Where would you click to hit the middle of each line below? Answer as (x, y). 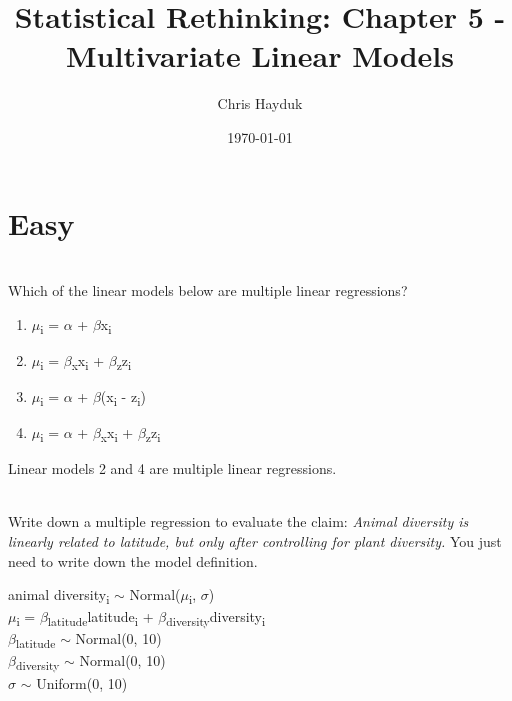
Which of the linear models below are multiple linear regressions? (208, 290)
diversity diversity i (216, 618)
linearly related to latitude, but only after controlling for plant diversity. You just (255, 540)
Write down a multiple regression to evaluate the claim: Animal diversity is (238, 521)
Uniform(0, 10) (82, 682)
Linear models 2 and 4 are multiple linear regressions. (172, 468)
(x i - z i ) (123, 397)
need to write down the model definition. (133, 560)
